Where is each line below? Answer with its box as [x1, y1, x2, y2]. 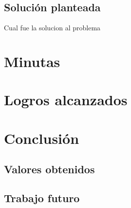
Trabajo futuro [4, 190, 80, 206]
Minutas [4, 51, 60, 71]
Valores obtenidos [4, 162, 95, 177]
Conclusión [4, 128, 79, 148]
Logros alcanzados [4, 90, 128, 110]
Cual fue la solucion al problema [4, 23, 101, 33]
